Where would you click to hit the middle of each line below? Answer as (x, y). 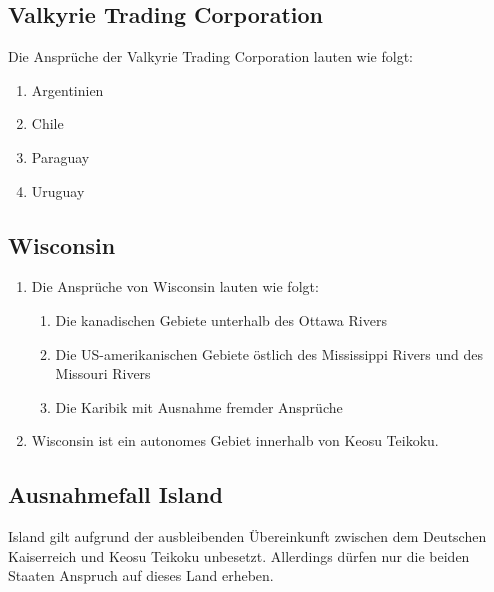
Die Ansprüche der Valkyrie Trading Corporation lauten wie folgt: (211, 56)
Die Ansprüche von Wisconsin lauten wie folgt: (175, 286)
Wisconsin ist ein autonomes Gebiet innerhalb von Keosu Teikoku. (235, 440)
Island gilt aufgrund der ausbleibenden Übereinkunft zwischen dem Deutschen (247, 536)
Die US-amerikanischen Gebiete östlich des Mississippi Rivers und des (269, 353)
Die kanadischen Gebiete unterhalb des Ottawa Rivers (221, 319)
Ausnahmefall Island (115, 494)
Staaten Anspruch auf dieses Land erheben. (141, 575)
